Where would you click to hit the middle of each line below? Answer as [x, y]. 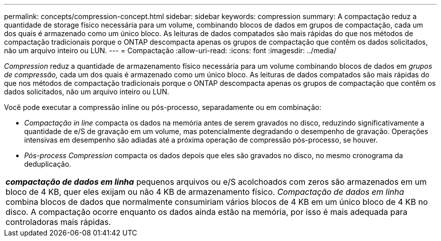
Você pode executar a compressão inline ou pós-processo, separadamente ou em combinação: [163, 107]
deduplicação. [48, 164]
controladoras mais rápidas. [58, 222]
